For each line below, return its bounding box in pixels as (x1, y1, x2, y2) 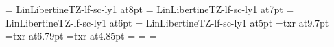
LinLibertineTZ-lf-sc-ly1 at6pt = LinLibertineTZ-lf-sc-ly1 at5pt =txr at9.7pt (5, 15, 329, 29)
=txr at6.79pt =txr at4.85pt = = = (5, 29, 157, 43)
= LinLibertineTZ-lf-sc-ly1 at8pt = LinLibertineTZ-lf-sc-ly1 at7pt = (5, 2, 294, 16)
